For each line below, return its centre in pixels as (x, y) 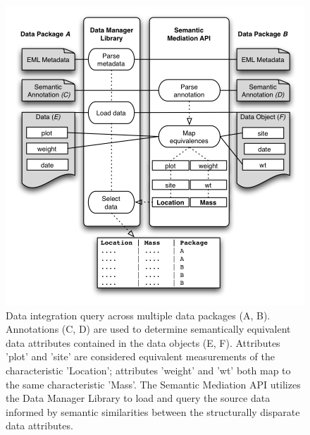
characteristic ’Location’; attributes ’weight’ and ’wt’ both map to (148, 370)
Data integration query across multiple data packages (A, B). (138, 315)
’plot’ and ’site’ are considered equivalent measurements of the (140, 356)
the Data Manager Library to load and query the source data (138, 398)
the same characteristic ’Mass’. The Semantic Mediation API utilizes (153, 384)
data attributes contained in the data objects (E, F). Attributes (143, 342)
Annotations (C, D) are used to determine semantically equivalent (148, 329)
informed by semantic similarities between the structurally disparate (153, 411)
